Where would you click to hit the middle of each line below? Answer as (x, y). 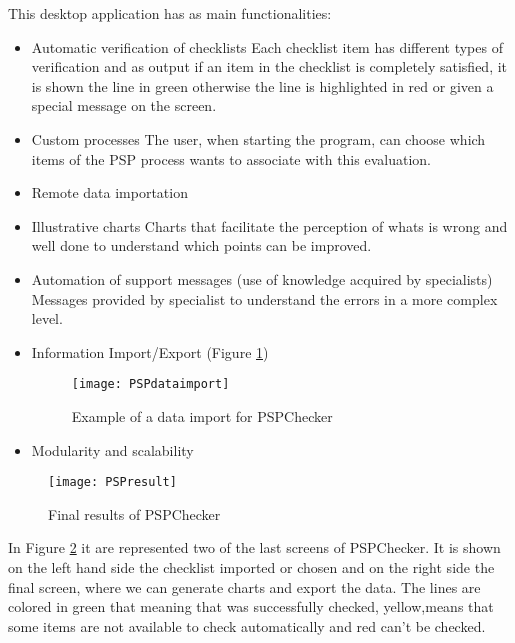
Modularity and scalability (112, 449)
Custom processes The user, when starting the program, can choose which (258, 138)
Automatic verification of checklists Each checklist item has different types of (267, 46)
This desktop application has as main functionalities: (170, 13)
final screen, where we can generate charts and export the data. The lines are (244, 586)
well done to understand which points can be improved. (201, 245)
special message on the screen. (124, 105)
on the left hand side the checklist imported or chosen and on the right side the (251, 567)
